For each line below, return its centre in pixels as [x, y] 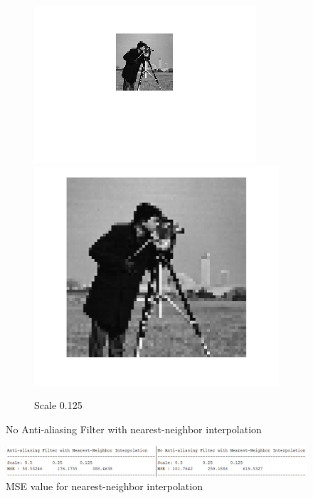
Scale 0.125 [58, 405]
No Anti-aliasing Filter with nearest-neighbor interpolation [134, 429]
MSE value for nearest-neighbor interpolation [104, 486]
